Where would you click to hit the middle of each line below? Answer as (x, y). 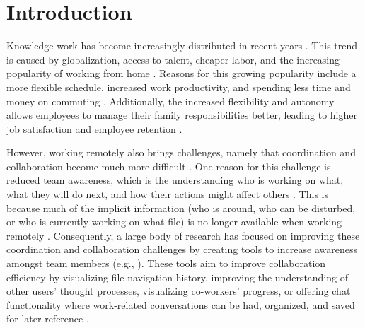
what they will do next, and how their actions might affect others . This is (167, 194)
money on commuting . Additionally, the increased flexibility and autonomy (170, 101)
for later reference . (48, 318)
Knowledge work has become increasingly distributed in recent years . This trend (182, 46)
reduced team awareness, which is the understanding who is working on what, (175, 180)
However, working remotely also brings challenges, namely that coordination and (181, 152)
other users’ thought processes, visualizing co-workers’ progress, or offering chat (179, 291)
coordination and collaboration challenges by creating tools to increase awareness (182, 249)
